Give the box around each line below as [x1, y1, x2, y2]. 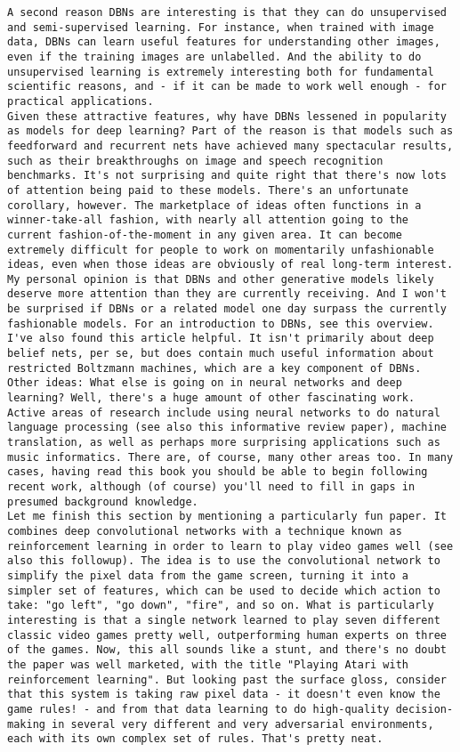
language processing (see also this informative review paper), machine [7, 421, 447, 434]
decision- [395, 702, 454, 716]
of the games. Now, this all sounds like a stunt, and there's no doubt [7, 643, 447, 657]
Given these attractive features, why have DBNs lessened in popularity [7, 109, 447, 123]
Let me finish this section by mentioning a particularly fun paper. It [7, 510, 447, 523]
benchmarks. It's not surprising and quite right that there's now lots [7, 169, 447, 182]
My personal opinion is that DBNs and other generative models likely [7, 272, 434, 286]
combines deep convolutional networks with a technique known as [7, 524, 402, 538]
